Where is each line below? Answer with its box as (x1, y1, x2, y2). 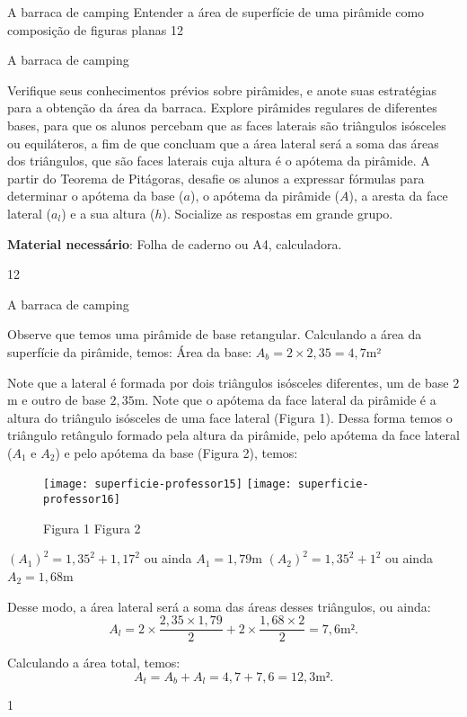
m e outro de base (7, 390, 106, 409)
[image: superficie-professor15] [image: (43, 478, 292, 491)
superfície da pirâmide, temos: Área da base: (7, 342, 252, 361)
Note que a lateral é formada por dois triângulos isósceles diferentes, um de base (7, 372, 449, 391)
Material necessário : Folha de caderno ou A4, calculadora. (7, 234, 342, 253)
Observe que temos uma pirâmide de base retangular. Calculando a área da (7, 325, 422, 344)
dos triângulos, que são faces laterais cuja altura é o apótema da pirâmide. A (7, 151, 430, 170)
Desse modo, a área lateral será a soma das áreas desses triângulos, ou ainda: (7, 596, 431, 615)
